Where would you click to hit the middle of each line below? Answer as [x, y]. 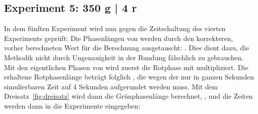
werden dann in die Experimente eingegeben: [72, 105]
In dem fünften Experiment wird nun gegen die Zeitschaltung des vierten [115, 28]
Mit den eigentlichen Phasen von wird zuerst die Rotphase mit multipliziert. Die [126, 67]
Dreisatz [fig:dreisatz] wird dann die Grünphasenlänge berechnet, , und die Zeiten [129, 96]
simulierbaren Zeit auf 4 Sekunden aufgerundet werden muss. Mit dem [111, 86]
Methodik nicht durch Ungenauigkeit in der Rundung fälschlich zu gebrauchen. [124, 57]
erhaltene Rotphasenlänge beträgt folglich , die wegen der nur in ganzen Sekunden [129, 77]
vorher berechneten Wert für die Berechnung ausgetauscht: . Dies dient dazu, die [127, 48]
